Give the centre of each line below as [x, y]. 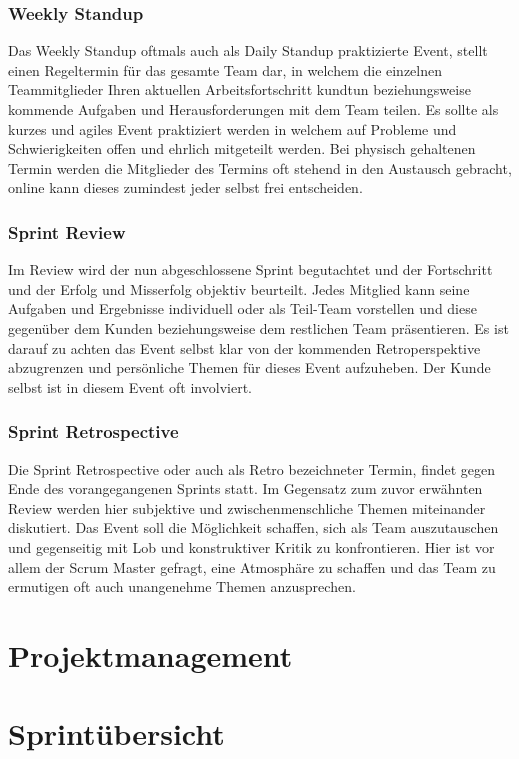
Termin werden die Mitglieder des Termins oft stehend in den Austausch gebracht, [260, 167]
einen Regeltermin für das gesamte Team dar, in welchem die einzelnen [225, 69]
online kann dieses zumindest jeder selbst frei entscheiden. [185, 187]
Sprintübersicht [116, 733]
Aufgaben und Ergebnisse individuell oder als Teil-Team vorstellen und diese [242, 308]
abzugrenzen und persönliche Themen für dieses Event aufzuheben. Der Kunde [249, 367]
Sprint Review [67, 231]
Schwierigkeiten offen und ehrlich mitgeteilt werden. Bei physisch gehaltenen [242, 148]
